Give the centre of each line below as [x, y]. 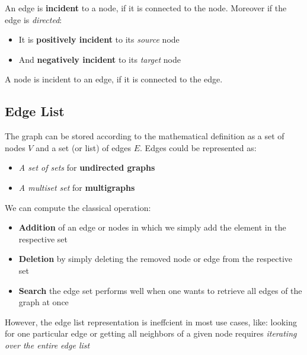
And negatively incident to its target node [100, 59]
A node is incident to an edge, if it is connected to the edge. [114, 79]
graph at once [44, 302]
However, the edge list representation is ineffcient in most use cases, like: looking [151, 322]
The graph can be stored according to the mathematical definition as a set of [145, 136]
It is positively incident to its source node [99, 39]
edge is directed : [33, 19]
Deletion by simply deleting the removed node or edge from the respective [156, 259]
